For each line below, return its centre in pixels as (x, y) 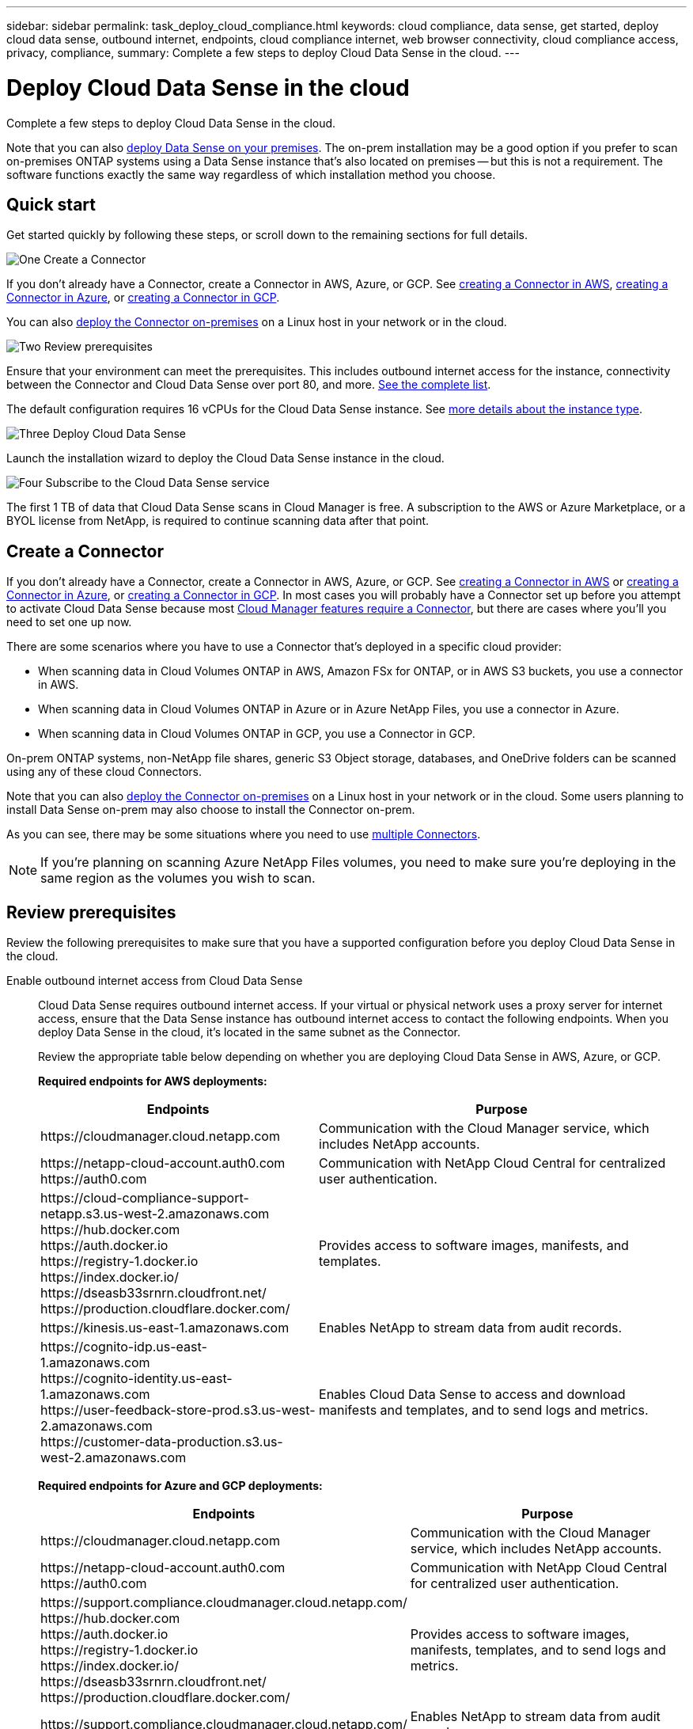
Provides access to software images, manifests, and (474, 1246)
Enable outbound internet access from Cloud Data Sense (155, 981)
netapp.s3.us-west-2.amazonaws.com (155, 1214)
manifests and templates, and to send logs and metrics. (484, 1410)
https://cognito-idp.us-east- (124, 1347)
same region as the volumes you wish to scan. (178, 878)
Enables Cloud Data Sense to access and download (472, 1395)
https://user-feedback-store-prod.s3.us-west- (178, 1410)
